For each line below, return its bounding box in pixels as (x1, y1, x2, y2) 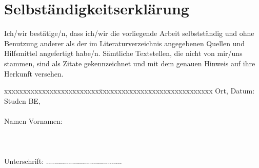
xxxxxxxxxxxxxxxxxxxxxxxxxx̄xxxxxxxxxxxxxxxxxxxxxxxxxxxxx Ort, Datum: (4, 85, 255, 96)
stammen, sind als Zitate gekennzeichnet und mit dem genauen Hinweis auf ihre (4, 58, 255, 68)
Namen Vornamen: (4, 115, 63, 126)
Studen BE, (4, 95, 41, 106)
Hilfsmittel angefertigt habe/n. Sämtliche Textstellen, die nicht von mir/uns (4, 48, 243, 59)
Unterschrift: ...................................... (4, 156, 122, 166)
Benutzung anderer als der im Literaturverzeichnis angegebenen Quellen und (4, 38, 245, 48)
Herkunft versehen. (4, 68, 64, 79)
